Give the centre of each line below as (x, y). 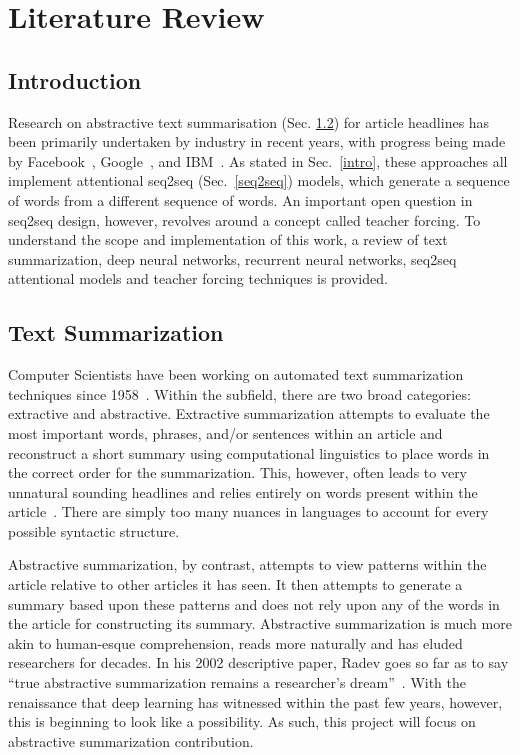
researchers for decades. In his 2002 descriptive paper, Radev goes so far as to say (258, 662)
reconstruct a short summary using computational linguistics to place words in (249, 452)
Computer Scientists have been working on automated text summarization (236, 374)
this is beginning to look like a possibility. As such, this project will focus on (242, 721)
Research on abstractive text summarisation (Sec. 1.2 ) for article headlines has (249, 121)
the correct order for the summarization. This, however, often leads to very (238, 472)
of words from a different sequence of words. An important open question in (240, 199)
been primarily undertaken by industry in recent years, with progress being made (257, 141)
